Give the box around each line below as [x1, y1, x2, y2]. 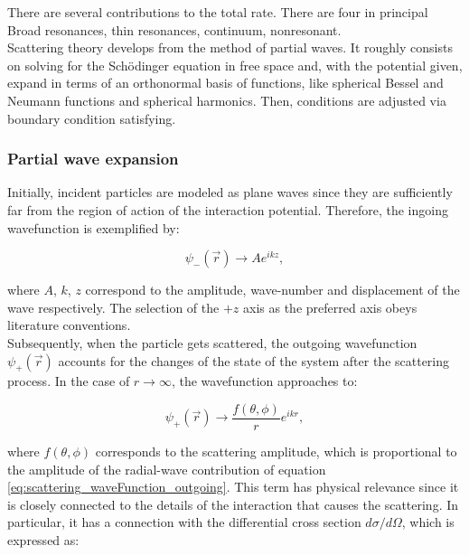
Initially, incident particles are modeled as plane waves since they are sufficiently [7, 183, 453, 202]
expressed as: [7, 530, 80, 549]
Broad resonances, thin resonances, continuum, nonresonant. [7, 20, 342, 39]
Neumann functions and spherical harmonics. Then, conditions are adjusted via [7, 90, 446, 109]
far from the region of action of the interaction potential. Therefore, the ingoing [7, 200, 448, 219]
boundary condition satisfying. [7, 108, 176, 127]
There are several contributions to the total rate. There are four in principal [7, 3, 428, 21]
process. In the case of [7, 372, 130, 390]
